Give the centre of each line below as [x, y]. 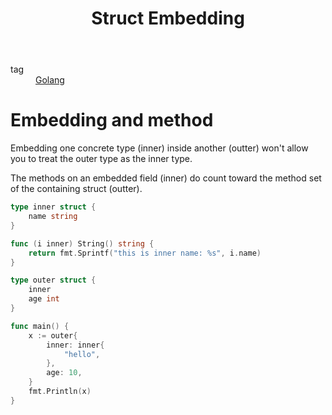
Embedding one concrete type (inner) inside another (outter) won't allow [159, 148]
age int [44, 299]
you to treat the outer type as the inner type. [101, 159]
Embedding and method [112, 120]
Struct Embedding [168, 18]
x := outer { [53, 335]
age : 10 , [64, 373]
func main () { [40, 326]
